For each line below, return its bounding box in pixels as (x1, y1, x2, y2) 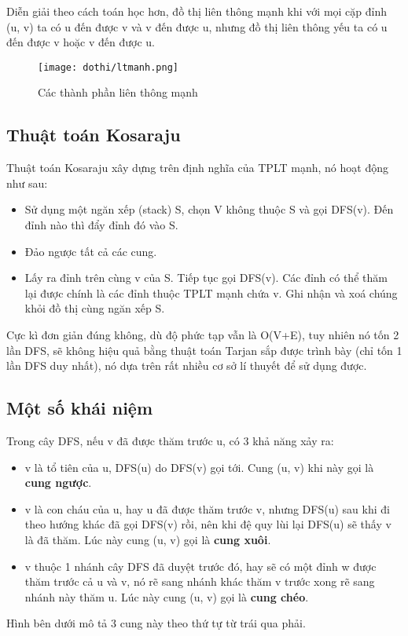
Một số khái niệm (6, 396, 153, 420)
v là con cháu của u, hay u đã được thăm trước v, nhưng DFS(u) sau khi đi (24, 500, 390, 517)
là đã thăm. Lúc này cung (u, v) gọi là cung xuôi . (24, 531, 271, 547)
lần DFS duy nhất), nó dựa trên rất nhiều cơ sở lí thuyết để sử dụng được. (6, 357, 367, 374)
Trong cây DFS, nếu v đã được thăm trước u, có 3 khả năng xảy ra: (6, 432, 334, 448)
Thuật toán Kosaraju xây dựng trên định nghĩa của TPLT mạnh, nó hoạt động (6, 159, 388, 176)
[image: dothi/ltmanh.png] (38, 61, 178, 73)
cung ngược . (24, 474, 92, 491)
